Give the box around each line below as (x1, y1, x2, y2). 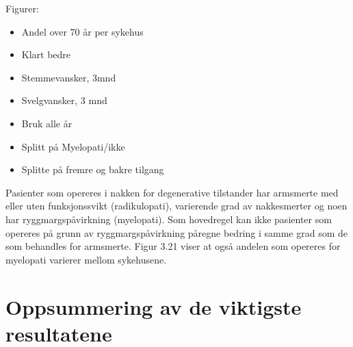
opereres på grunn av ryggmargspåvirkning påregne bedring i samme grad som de (5, 225, 348, 240)
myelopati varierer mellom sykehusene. (5, 252, 167, 266)
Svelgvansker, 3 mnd (21, 93, 107, 107)
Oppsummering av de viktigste (5, 292, 302, 320)
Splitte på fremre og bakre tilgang (21, 162, 164, 177)
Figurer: (5, 1, 39, 15)
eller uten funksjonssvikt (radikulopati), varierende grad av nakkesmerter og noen (5, 198, 348, 213)
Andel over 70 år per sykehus (21, 24, 144, 38)
